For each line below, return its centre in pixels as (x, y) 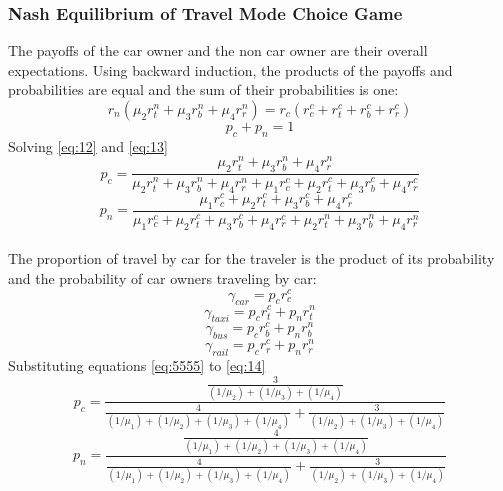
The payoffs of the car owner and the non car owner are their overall (218, 50)
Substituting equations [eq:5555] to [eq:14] (137, 365)
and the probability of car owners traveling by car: (162, 277)
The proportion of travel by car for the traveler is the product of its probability (251, 258)
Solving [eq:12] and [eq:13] (88, 145)
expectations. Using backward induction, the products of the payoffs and (230, 69)
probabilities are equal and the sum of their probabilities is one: (203, 89)
